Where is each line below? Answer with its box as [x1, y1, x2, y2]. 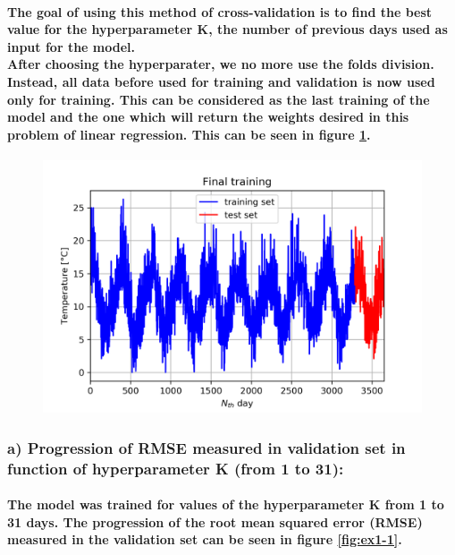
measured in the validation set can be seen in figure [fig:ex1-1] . [7, 530, 402, 549]
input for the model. [7, 37, 135, 55]
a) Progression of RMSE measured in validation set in [7, 436, 406, 458]
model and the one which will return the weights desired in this [7, 107, 409, 126]
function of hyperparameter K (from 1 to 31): [7, 457, 344, 479]
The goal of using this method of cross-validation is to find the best [7, 2, 433, 21]
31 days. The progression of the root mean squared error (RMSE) [7, 512, 423, 531]
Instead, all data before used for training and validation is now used [7, 72, 435, 90]
